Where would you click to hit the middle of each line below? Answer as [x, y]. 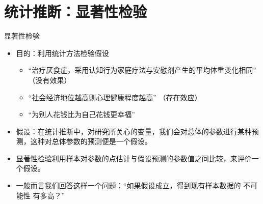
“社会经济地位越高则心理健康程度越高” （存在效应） [115, 97]
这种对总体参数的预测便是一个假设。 [91, 141]
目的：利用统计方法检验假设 [62, 53]
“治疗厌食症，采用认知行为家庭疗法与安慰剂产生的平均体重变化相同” [142, 70]
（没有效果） [50, 80]
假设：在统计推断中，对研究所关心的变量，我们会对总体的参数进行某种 [134, 131]
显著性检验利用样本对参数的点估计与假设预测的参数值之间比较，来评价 [134, 158]
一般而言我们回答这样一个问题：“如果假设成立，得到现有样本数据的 [128, 185]
